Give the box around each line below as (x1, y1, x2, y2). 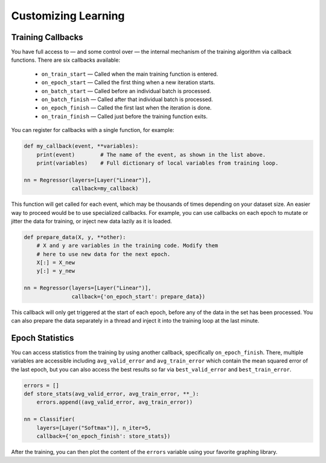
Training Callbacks (11, 32, 84, 42)
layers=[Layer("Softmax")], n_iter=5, (36, 424, 152, 431)
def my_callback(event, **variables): (24, 143, 139, 149)
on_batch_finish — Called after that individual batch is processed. (41, 96, 214, 103)
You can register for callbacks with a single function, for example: (11, 126, 174, 134)
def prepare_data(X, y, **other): (24, 234, 126, 240)
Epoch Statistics (11, 333, 74, 343)
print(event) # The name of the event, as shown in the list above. (36, 151, 266, 158)
